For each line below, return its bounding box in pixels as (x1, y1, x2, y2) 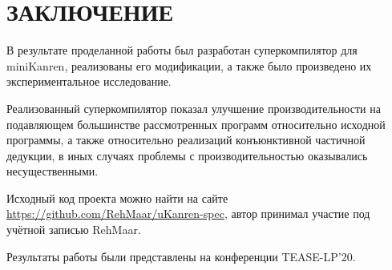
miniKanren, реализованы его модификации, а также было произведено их (6, 57, 372, 74)
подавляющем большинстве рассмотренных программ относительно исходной (6, 115, 386, 132)
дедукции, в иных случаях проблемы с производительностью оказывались (6, 147, 368, 163)
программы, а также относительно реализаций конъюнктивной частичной (6, 131, 366, 148)
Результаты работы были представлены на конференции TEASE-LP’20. (6, 248, 356, 264)
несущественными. (6, 163, 99, 179)
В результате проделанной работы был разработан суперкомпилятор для (6, 42, 358, 58)
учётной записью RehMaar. (6, 221, 141, 238)
